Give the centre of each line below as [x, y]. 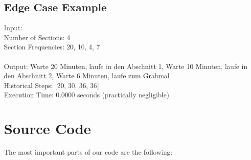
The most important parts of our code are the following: [88, 152]
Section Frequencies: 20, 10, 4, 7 [52, 47]
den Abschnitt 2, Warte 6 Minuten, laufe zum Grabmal [87, 76]
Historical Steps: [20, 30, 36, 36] [52, 85]
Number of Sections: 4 [37, 37]
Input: [13, 28]
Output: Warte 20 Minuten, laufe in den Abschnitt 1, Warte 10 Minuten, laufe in [126, 66]
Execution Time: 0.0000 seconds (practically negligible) [87, 95]
